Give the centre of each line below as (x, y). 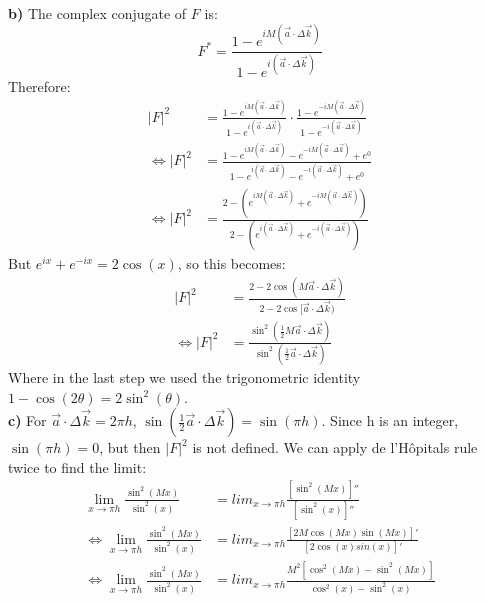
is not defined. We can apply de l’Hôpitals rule (335, 447)
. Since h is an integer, (390, 420)
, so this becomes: (231, 263)
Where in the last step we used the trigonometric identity (184, 376)
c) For (27, 420)
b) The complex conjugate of (97, 13)
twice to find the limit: (77, 466)
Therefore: (39, 85)
